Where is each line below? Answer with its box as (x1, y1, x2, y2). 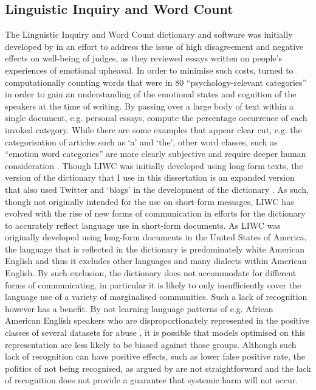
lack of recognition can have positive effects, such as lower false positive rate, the (5, 350, 306, 363)
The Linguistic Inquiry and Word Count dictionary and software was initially (5, 28, 293, 41)
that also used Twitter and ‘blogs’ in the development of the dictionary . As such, (5, 183, 309, 195)
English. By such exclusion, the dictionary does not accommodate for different (5, 266, 297, 279)
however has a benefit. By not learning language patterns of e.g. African (5, 302, 273, 315)
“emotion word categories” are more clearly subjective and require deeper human (5, 147, 306, 160)
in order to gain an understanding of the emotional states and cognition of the (5, 88, 297, 100)
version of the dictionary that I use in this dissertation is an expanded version (5, 171, 295, 184)
